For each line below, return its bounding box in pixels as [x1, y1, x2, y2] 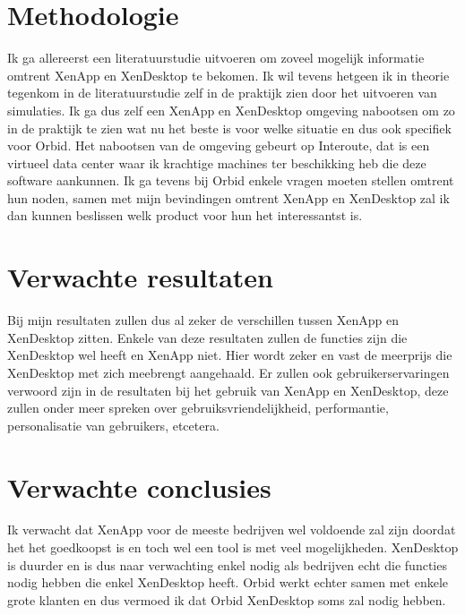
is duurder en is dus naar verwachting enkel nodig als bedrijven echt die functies [7, 555, 447, 574]
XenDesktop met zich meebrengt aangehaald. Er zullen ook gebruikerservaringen [7, 363, 450, 381]
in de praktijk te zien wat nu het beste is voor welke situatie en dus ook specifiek [7, 118, 452, 137]
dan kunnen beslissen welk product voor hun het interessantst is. [7, 206, 363, 225]
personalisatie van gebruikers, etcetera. [7, 415, 220, 434]
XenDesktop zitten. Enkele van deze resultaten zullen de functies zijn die [7, 328, 408, 346]
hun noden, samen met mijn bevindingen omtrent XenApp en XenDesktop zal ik [7, 188, 450, 207]
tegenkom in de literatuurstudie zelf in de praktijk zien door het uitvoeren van [7, 83, 437, 102]
